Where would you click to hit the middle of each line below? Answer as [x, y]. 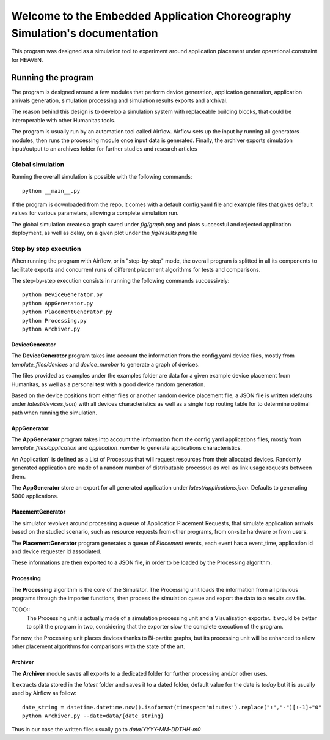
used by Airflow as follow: [44, 693]
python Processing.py [54, 320]
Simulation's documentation [85, 33]
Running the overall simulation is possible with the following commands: [102, 177]
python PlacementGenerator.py [68, 312]
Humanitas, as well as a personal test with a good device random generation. [108, 384]
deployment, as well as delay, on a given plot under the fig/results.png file [105, 233]
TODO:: [21, 610]
